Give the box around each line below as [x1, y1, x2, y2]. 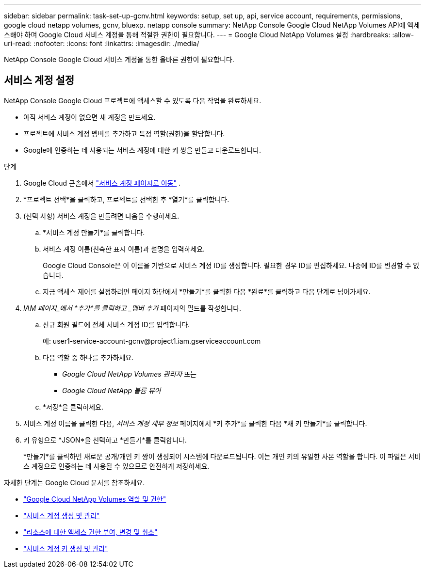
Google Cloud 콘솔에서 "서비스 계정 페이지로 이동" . [23, 178, 181, 187]
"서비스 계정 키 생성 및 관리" [23, 544, 108, 553]
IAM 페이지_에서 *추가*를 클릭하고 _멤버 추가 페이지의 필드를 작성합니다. [23, 303, 242, 312]
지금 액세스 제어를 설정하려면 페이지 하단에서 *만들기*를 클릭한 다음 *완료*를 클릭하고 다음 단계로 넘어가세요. [43, 287, 371, 296]
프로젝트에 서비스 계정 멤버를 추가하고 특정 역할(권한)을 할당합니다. [23, 129, 225, 138]
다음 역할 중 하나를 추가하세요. [43, 353, 134, 362]
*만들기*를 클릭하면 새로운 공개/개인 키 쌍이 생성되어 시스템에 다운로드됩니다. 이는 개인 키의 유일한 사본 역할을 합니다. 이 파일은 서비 [23, 452, 421, 461]
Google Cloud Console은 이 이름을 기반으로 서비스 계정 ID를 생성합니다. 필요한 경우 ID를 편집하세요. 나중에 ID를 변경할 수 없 [43, 261, 420, 270]
